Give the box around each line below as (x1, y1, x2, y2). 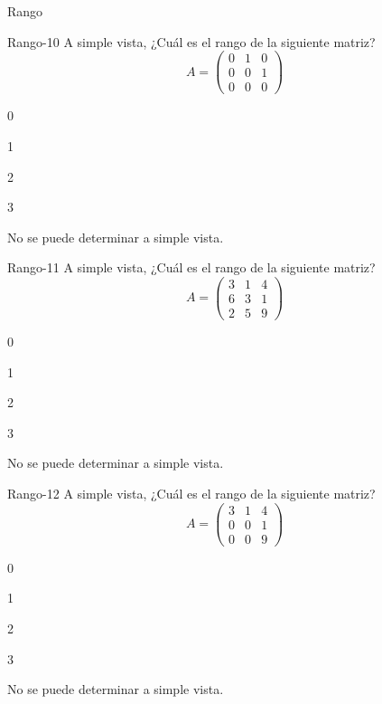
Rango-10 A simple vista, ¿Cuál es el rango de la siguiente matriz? (7, 32, 376, 51)
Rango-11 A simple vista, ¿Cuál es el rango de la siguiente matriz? (7, 258, 376, 277)
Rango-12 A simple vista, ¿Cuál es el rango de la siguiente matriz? (7, 484, 376, 503)
